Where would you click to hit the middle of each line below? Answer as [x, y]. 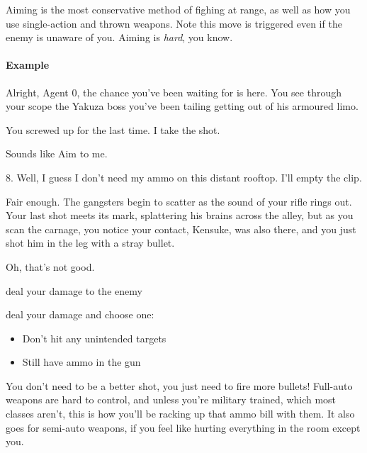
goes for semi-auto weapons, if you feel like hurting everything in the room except [183, 427]
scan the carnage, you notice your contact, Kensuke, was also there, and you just [181, 229]
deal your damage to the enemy [74, 290]
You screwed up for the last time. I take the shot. [113, 129]
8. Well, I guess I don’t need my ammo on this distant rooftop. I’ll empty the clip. [184, 177]
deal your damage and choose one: [80, 314]
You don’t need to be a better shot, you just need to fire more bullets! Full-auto [179, 385]
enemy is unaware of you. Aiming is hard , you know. [119, 37]
